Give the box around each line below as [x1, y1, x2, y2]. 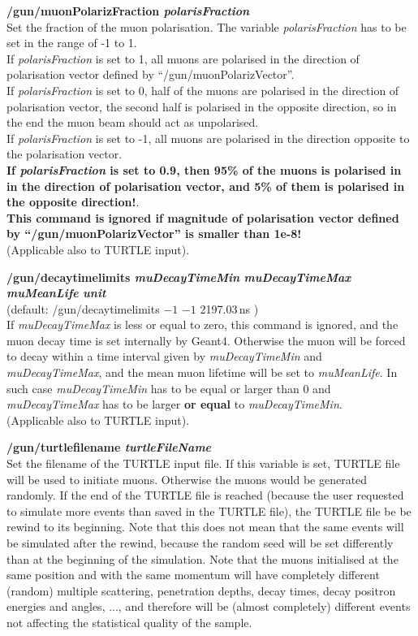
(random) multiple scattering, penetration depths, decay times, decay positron [6, 582, 396, 599]
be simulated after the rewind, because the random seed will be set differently [6, 534, 394, 551]
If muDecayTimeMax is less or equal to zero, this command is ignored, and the [6, 316, 399, 333]
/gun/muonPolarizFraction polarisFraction [6, 2, 250, 19]
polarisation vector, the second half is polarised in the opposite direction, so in [6, 97, 397, 115]
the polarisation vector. [6, 145, 123, 162]
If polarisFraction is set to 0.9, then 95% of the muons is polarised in [6, 161, 402, 178]
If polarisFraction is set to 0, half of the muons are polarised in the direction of [6, 81, 399, 98]
